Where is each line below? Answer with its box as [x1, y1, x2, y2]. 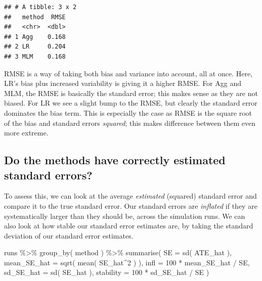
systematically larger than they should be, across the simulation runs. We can [4, 210, 245, 221]
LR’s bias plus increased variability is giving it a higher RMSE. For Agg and [4, 78, 241, 88]
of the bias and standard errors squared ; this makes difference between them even [4, 117, 255, 128]
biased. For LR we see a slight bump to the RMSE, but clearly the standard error [4, 98, 257, 108]
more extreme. [4, 127, 49, 138]
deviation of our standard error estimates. [4, 230, 134, 241]
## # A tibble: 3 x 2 [4, 4, 77, 11]
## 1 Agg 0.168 [4, 33, 66, 40]
